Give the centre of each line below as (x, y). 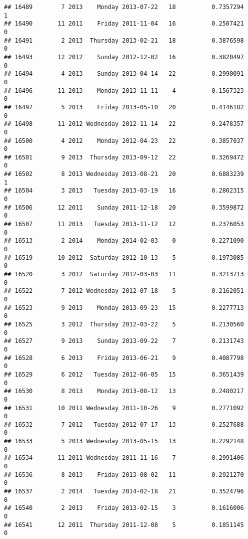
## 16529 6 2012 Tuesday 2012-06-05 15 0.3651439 (124, 374)
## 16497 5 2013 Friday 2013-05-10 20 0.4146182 (124, 107)
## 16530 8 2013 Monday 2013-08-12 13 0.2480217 (124, 391)
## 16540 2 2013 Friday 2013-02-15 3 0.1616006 (124, 508)
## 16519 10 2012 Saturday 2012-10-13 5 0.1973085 (124, 257)
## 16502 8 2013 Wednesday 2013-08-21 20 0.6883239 (124, 174)
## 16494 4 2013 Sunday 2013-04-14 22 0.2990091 (124, 74)
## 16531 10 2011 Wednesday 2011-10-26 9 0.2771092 (124, 408)
